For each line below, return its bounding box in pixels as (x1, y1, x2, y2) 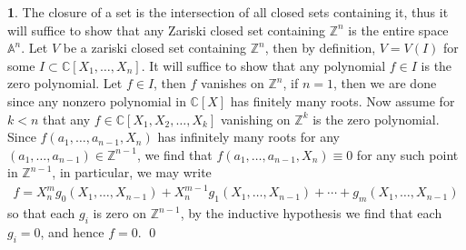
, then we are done (332, 74, 437, 93)
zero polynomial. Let (7, 74, 123, 93)
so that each (7, 204, 75, 223)
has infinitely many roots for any (157, 127, 340, 146)
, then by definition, (264, 38, 376, 57)
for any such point (356, 145, 459, 164)
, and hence (40, 223, 104, 242)
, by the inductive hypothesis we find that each (180, 204, 442, 223)
